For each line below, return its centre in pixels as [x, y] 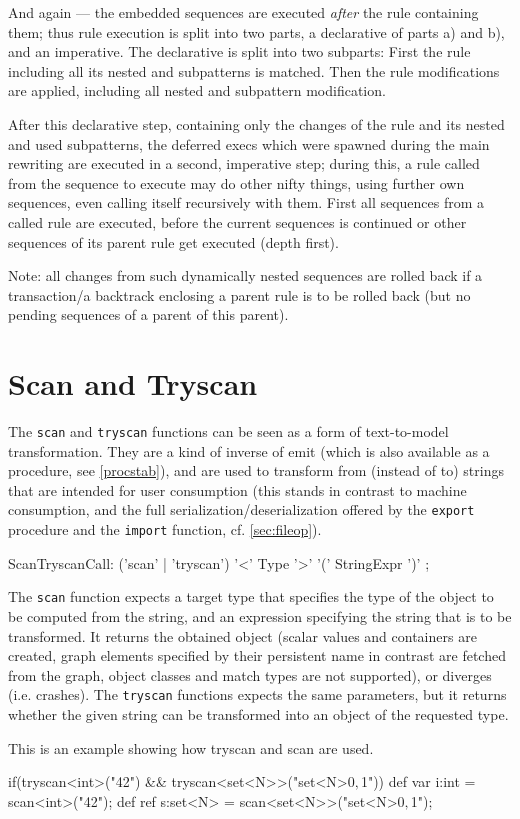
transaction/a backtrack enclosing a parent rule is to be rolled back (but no [239, 294]
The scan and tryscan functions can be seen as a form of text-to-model [228, 431]
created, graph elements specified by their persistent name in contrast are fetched [257, 655]
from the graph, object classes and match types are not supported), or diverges [250, 674]
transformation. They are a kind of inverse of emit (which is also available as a [249, 450]
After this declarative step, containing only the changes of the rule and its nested [256, 123]
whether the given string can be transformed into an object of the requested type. [258, 714]
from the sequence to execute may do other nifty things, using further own [236, 182]
